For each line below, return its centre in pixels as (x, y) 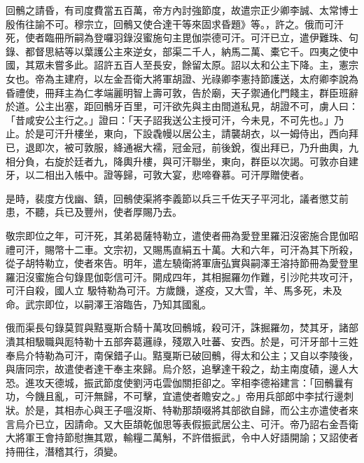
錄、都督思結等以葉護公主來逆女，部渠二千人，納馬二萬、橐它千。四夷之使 (177, 51)
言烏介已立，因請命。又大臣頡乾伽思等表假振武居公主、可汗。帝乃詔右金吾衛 (182, 423)
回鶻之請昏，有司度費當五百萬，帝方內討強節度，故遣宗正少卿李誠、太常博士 (182, 10)
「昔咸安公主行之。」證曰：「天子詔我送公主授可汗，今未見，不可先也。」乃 (175, 119)
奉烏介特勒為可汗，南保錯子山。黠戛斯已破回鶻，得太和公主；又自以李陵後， (182, 355)
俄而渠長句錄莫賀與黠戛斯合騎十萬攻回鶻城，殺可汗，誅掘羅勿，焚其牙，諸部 (182, 327)
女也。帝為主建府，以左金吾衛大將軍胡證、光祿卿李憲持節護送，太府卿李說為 (182, 78)
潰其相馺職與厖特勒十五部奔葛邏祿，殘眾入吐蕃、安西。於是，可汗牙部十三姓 (182, 341)
